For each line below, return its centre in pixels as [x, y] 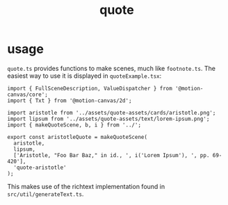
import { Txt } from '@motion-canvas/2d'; [70, 100]
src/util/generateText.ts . [46, 194]
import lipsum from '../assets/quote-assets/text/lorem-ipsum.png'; [108, 119]
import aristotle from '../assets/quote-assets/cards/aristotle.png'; [112, 113]
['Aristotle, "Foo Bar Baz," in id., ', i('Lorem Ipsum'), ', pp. [112, 155]
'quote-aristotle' [40, 167]
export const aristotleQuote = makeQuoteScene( [78, 137]
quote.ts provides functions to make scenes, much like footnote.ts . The [111, 68]
